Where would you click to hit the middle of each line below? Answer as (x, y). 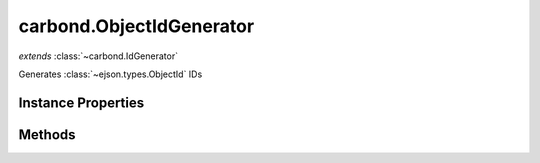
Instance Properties (81, 102)
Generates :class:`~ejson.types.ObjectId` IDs (110, 74)
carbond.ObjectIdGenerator (136, 26)
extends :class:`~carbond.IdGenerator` (98, 56)
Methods (47, 134)
